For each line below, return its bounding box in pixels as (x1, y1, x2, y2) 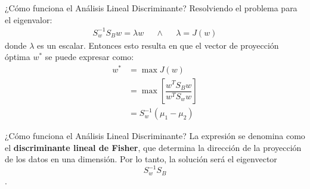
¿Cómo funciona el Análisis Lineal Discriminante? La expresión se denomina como (5, 130, 305, 142)
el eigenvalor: (5, 13, 52, 26)
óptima (5, 51, 30, 63)
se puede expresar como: (45, 51, 134, 63)
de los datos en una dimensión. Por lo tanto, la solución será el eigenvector (5, 153, 277, 165)
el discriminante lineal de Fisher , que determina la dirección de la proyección (5, 141, 302, 153)
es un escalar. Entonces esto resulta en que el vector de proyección (37, 39, 279, 51)
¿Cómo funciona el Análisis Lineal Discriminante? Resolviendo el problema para (5, 2, 297, 14)
